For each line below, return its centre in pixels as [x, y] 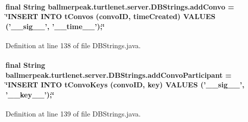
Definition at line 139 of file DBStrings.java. [73, 114]
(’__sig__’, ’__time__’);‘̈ [55, 26]
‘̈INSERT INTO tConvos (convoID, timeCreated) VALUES [111, 16]
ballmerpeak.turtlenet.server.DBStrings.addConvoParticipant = [119, 75]
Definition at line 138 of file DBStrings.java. [73, 45]
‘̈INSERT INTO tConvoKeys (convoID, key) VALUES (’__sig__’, [125, 85]
